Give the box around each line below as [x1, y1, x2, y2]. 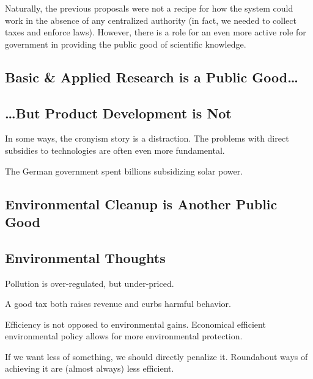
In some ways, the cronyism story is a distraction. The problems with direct [5, 132, 289, 145]
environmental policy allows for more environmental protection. [5, 330, 243, 342]
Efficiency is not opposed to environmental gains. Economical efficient [5, 317, 266, 330]
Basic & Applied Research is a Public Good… [5, 67, 298, 86]
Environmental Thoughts [5, 248, 166, 267]
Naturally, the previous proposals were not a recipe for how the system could [5, 2, 293, 14]
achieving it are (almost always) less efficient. [5, 362, 174, 375]
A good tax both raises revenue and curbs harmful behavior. [5, 297, 231, 310]
